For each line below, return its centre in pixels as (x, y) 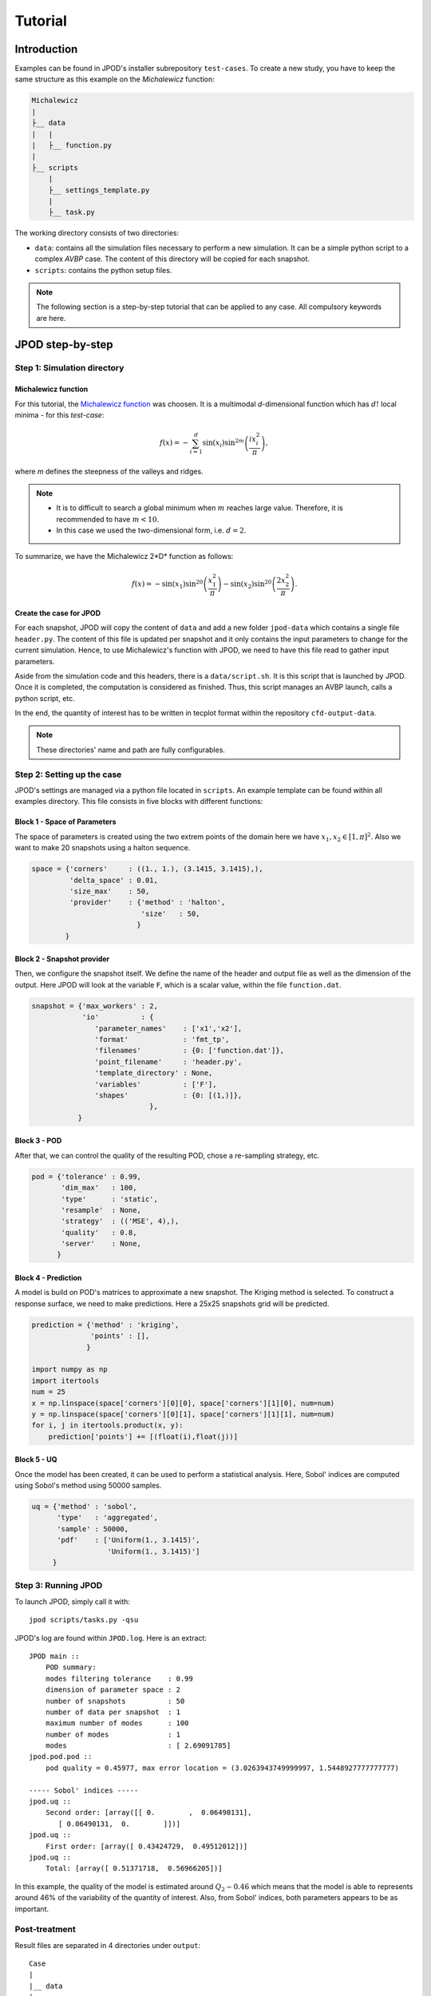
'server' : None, (101, 1244)
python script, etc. (45, 698)
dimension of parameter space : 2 (113, 1690)
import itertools (65, 1380)
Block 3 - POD (38, 1141)
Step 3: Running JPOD (59, 1586)
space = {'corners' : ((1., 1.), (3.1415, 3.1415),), (147, 869)
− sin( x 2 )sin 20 (247, 584)
